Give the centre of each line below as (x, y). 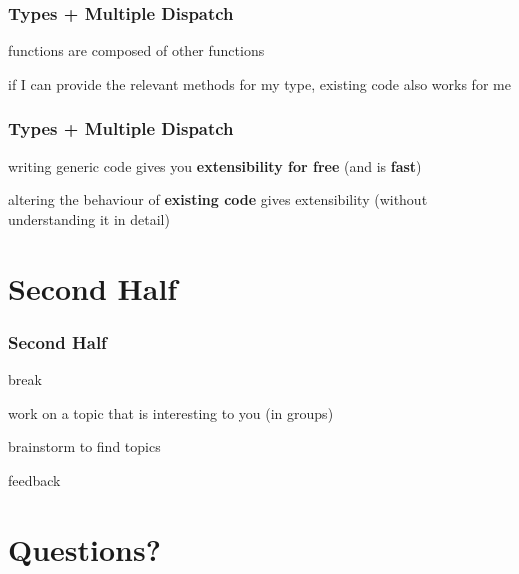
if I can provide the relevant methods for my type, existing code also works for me (259, 83)
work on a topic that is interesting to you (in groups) (171, 412)
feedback (34, 479)
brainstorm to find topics (84, 446)
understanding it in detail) (89, 218)
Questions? (84, 548)
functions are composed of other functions (136, 50)
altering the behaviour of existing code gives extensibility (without (218, 199)
